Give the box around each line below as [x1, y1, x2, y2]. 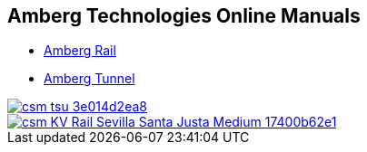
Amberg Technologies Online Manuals [7, 5, 361, 27]
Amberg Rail [44, 43, 116, 59]
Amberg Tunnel [44, 71, 135, 87]
